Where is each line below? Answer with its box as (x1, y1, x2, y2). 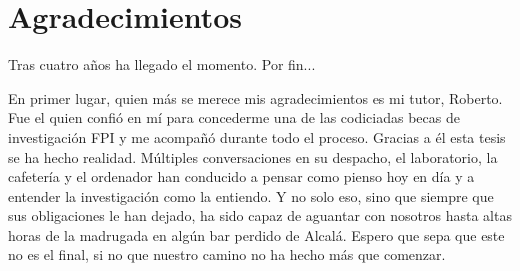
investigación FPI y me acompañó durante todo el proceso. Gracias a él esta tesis (8, 126, 506, 147)
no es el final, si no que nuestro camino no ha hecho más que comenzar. (8, 244, 446, 265)
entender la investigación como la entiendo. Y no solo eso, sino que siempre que (8, 185, 494, 206)
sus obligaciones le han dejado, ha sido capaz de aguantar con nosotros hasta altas (8, 205, 512, 226)
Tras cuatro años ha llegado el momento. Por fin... (8, 54, 316, 75)
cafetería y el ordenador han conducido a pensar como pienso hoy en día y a (8, 166, 475, 187)
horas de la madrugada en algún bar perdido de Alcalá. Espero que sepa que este (8, 224, 505, 245)
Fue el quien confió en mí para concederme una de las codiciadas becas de (8, 107, 460, 128)
